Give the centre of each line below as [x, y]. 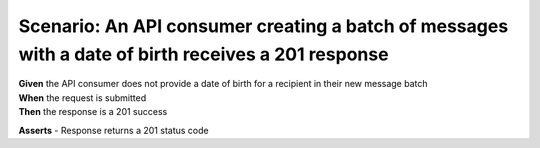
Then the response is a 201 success [93, 112]
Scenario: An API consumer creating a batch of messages [263, 26]
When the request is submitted [82, 97]
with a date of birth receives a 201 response [203, 54]
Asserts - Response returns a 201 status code [113, 130]
